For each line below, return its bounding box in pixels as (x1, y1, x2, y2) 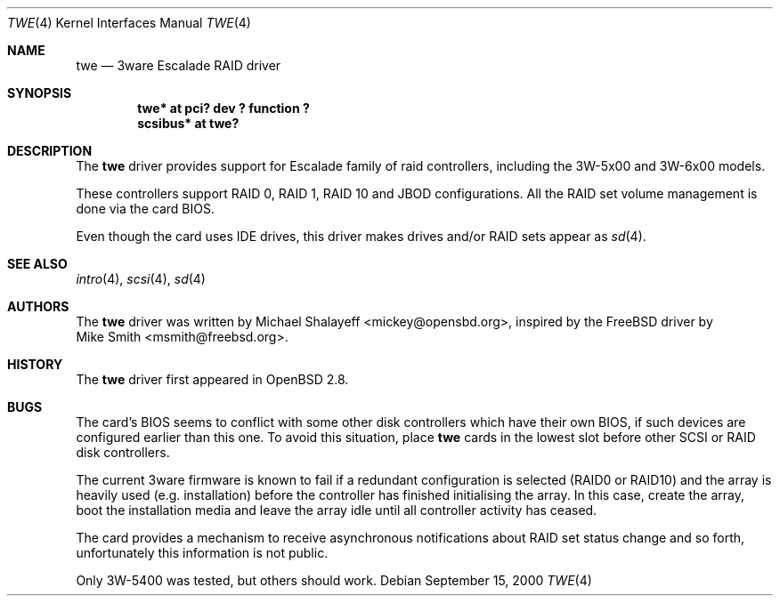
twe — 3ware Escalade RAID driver (76, 58, 281, 73)
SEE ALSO (7, 256, 68, 271)
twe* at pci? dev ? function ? (137, 100, 310, 116)
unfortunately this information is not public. (76, 545, 329, 560)
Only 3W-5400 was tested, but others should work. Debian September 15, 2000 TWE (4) (76, 573, 592, 588)
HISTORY (7, 357, 63, 372)
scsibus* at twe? (137, 116, 240, 131)
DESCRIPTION (7, 143, 93, 158)
